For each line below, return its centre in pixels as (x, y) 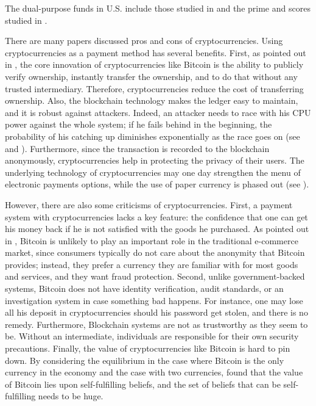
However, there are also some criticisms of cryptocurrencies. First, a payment (149, 204)
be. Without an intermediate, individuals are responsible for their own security (152, 336)
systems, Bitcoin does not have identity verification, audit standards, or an (144, 288)
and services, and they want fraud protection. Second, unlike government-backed (155, 276)
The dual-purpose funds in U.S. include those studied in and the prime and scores (158, 8)
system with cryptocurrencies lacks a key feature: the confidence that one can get (156, 216)
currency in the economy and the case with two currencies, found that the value (154, 372)
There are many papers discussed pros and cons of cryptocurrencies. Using (144, 41)
